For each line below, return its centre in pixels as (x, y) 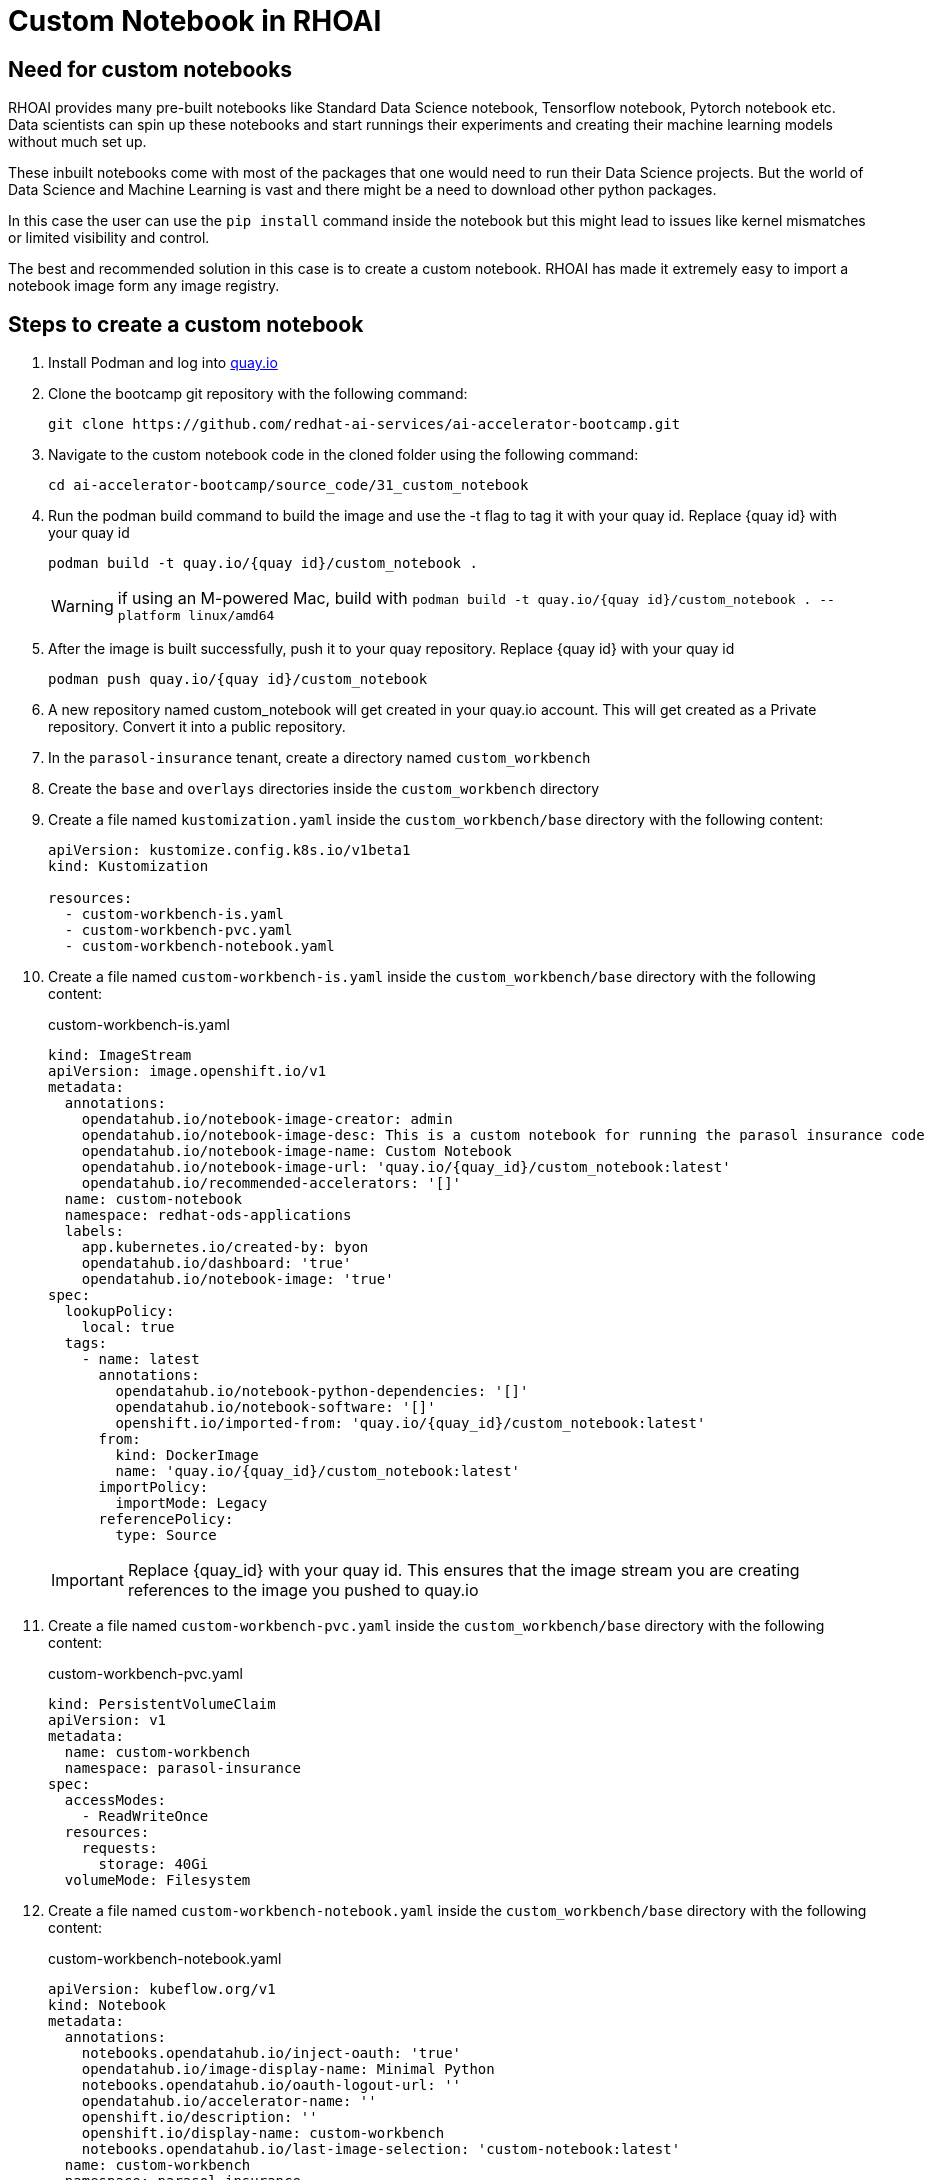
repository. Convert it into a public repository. (197, 727)
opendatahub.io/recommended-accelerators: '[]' (271, 1183)
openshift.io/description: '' (199, 2117)
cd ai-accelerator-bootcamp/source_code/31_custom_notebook (288, 485)
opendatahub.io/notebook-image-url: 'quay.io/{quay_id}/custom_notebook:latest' (406, 1167)
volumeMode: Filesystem (157, 1880)
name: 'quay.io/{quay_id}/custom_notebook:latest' (318, 1471)
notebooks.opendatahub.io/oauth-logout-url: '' (271, 2085)
